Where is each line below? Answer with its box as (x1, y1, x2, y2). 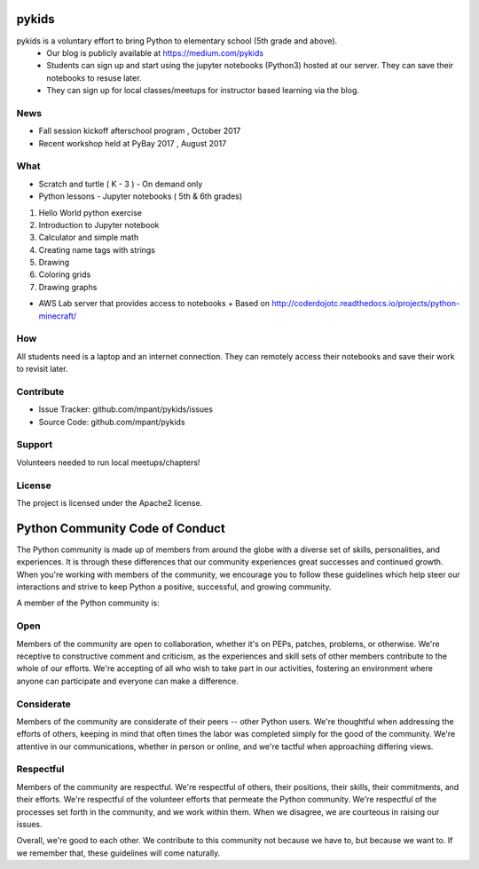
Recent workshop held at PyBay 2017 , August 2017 (38, 138, 227, 148)
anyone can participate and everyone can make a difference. (16, 675, 239, 686)
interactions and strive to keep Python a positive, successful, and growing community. (16, 581, 332, 592)
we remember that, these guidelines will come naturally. (16, 848, 221, 858)
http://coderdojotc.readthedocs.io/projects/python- (271, 298, 460, 309)
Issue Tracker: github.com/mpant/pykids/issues (38, 404, 213, 415)
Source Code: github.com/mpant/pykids (38, 416, 185, 427)
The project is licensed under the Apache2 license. (16, 498, 203, 508)
